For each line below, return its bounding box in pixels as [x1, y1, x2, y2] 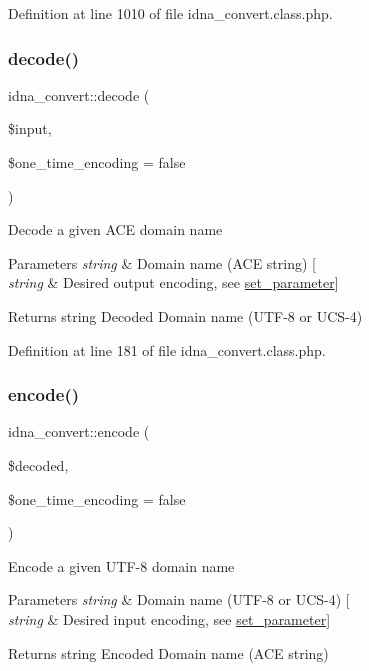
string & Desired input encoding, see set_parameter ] [8, 608, 331, 629]
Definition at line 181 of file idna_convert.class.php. [8, 339, 326, 360]
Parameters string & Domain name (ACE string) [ [8, 252, 316, 273]
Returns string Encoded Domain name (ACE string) [8, 642, 329, 663]
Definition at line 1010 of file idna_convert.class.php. [8, 3, 333, 23]
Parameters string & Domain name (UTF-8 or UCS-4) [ [8, 589, 350, 610]
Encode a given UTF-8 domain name [8, 555, 235, 576]
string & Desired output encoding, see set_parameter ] [8, 272, 339, 293]
